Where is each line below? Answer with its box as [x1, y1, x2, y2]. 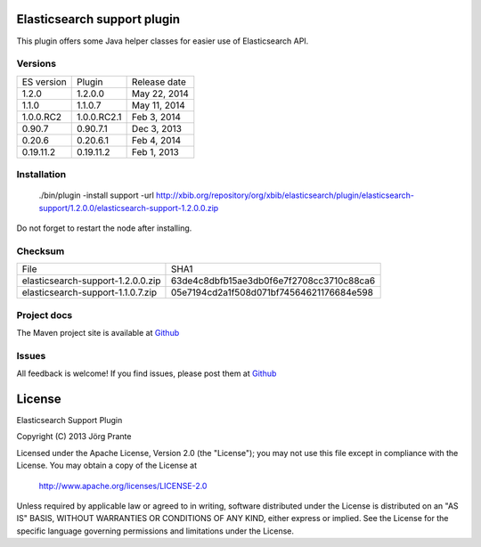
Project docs [16, 308, 73, 321]
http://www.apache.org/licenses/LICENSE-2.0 [38, 480, 208, 491]
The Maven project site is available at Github [16, 327, 180, 338]
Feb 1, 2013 [131, 145, 180, 158]
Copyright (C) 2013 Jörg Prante [16, 431, 132, 442]
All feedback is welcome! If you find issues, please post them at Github [16, 368, 277, 379]
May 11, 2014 [131, 99, 186, 111]
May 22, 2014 [131, 87, 189, 100]
